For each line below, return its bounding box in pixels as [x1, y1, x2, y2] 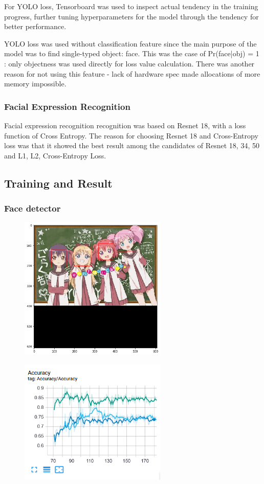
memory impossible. [4, 78, 67, 89]
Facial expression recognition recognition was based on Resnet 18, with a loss [4, 120, 246, 130]
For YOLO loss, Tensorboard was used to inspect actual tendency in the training [4, 1, 258, 11]
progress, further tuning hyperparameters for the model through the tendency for [4, 11, 259, 21]
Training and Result [4, 175, 113, 191]
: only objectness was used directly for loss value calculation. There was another [4, 58, 255, 68]
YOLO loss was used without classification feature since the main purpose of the [4, 38, 257, 49]
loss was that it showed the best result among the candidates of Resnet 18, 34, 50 [4, 140, 259, 151]
